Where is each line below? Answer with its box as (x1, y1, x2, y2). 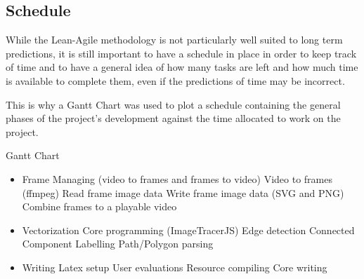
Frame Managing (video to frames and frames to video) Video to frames (22, 171, 332, 186)
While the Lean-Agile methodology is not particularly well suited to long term (6, 32, 343, 47)
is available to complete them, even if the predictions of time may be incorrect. (6, 73, 345, 88)
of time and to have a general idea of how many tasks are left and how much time (6, 60, 358, 74)
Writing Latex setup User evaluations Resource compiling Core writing (22, 259, 327, 274)
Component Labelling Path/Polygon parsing (22, 236, 214, 251)
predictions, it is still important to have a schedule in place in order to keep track (6, 46, 357, 60)
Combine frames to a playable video (22, 199, 177, 214)
